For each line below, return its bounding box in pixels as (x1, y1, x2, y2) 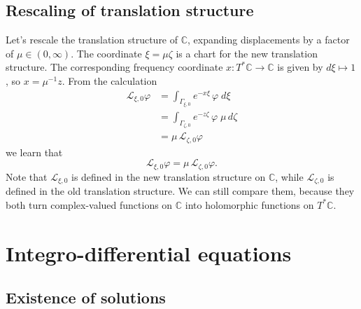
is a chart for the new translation (176, 46, 318, 60)
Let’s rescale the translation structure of (6, 32, 178, 47)
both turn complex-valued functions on (6, 197, 173, 212)
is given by (277, 60, 323, 74)
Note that (6, 169, 48, 184)
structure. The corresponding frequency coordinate (6, 60, 223, 74)
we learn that (6, 144, 63, 159)
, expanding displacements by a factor (187, 32, 350, 47)
